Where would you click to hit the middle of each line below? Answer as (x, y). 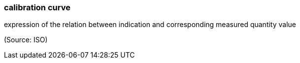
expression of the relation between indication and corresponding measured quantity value (150, 25)
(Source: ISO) (26, 40)
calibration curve (37, 7)
